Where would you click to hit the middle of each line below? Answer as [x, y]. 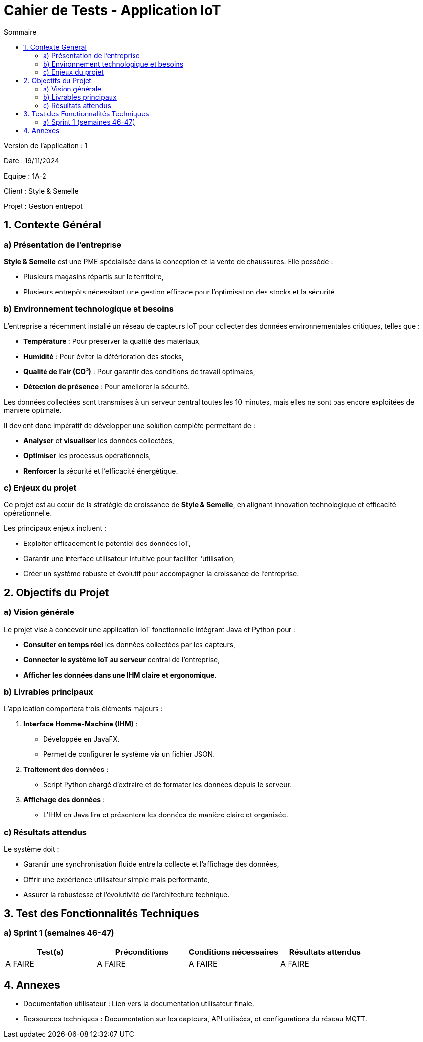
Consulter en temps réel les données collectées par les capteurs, [130, 644]
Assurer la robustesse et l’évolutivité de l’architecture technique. [127, 895]
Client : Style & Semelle [41, 191]
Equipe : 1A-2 [25, 176]
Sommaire [20, 32]
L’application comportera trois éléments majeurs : [83, 709]
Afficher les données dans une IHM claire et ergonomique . [120, 675]
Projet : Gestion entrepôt [43, 206]
